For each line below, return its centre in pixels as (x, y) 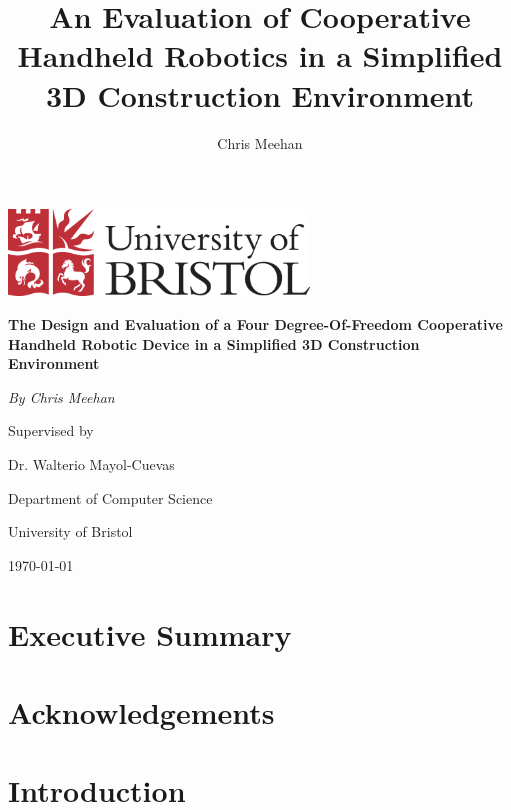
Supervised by (51, 430)
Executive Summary (150, 633)
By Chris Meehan (61, 396)
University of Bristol (70, 531)
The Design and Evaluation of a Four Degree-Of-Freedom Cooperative (255, 324)
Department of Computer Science (110, 497)
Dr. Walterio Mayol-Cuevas (91, 464)
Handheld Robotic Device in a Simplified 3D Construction (214, 343)
